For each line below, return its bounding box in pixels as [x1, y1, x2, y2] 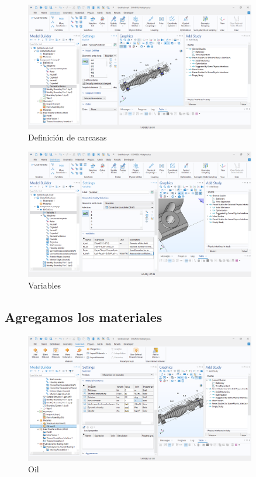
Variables [28, 279, 61, 291]
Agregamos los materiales [5, 307, 162, 325]
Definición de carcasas [28, 131, 107, 143]
